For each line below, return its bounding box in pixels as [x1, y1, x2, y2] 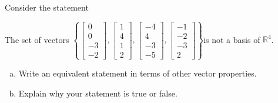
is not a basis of [203, 33, 260, 45]
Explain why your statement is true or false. [18, 87, 177, 99]
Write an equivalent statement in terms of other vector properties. [18, 67, 257, 79]
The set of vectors [5, 33, 69, 45]
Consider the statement [5, 1, 89, 13]
